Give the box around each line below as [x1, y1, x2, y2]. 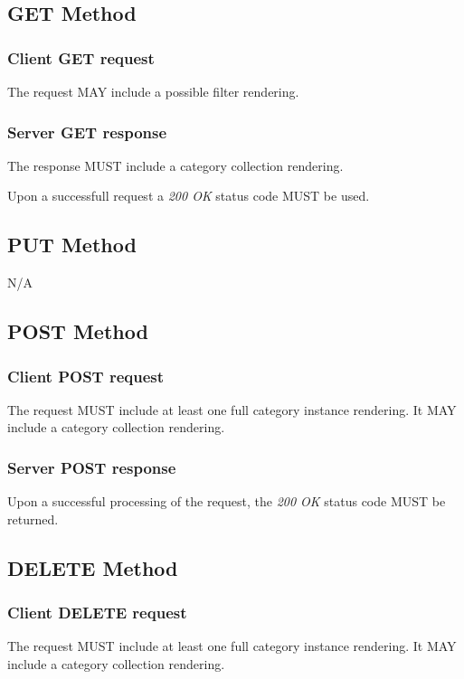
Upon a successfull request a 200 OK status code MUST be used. [7, 186, 370, 205]
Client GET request [7, 46, 155, 69]
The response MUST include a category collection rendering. [7, 156, 344, 174]
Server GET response [7, 120, 167, 143]
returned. [7, 509, 59, 528]
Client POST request [7, 364, 165, 387]
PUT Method [7, 231, 137, 259]
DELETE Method [7, 553, 178, 581]
